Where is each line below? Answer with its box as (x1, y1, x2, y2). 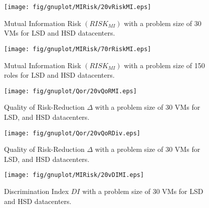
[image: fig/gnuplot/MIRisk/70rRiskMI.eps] (4, 45, 151, 53)
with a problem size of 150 (124, 60, 205, 70)
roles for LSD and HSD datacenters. (4, 70, 115, 80)
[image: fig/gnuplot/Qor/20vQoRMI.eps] (4, 87, 137, 95)
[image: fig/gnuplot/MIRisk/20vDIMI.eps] (4, 171, 144, 179)
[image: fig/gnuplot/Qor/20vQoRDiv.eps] (4, 129, 141, 137)
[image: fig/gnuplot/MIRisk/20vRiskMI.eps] (4, 4, 151, 11)
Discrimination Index (4, 186, 69, 196)
